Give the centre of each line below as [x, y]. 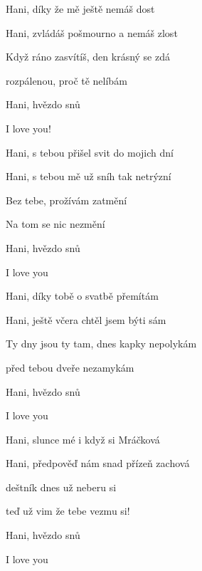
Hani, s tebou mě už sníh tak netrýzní [89, 176]
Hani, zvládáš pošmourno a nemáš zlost [92, 32]
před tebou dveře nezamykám [70, 367]
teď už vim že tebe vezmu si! [68, 511]
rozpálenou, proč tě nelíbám [67, 80]
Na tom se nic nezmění [55, 224]
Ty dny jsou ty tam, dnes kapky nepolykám [101, 344]
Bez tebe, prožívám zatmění [67, 200]
